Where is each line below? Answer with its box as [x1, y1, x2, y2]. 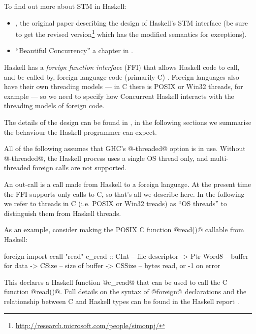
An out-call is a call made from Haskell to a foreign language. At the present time [4, 179, 251, 189]
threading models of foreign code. [4, 100, 104, 111]
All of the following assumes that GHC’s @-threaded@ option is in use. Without [4, 143, 246, 153]
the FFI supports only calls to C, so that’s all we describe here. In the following [4, 188, 245, 199]
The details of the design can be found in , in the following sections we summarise [4, 117, 252, 127]
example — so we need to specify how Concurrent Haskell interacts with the [4, 91, 234, 101]
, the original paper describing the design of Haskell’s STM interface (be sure [15, 17, 248, 28]
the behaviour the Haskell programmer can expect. [4, 126, 157, 137]
